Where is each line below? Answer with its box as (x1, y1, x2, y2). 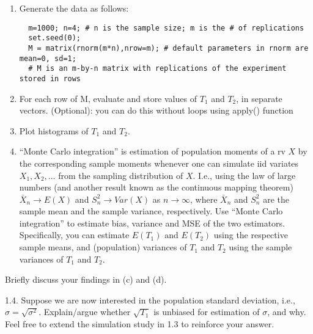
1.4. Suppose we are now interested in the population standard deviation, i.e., (5, 293, 295, 306)
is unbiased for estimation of (153, 305, 260, 318)
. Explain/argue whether (39, 305, 131, 318)
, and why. (267, 305, 306, 318)
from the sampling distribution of (58, 169, 183, 181)
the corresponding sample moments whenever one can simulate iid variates (19, 156, 299, 169)
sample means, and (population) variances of (19, 241, 187, 253)
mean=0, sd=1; (19, 54, 76, 63)
